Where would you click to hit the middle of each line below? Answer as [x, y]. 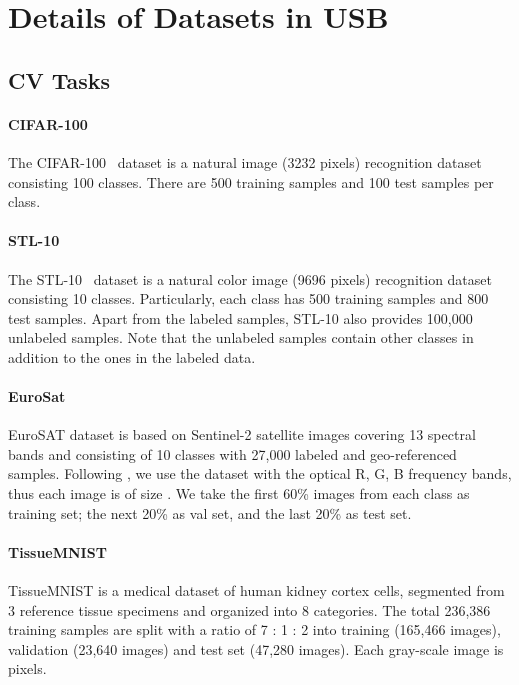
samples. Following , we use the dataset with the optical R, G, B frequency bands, [260, 473]
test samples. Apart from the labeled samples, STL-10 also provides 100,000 [240, 317]
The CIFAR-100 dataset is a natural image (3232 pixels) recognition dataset [245, 161]
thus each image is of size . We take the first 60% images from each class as [239, 493]
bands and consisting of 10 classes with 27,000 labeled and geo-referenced [232, 453]
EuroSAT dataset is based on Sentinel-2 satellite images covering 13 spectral [242, 434]
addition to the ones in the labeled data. [132, 356]
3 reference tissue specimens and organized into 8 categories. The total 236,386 [249, 609]
